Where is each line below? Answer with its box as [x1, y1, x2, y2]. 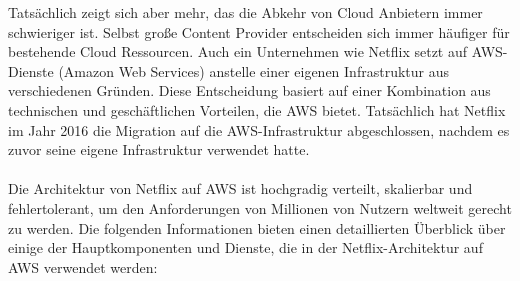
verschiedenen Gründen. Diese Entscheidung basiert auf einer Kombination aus [8, 80, 491, 101]
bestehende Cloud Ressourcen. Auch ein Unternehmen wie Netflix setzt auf [8, 41, 468, 62]
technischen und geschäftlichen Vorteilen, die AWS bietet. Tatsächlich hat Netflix [8, 99, 506, 120]
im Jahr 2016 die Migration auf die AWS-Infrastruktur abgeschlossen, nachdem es [8, 119, 510, 140]
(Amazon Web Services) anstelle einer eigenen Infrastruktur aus [58, 60, 449, 81]
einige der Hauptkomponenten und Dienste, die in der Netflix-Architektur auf [8, 237, 483, 258]
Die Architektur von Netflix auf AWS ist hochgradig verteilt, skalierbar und [8, 178, 473, 199]
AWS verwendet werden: [8, 256, 158, 277]
